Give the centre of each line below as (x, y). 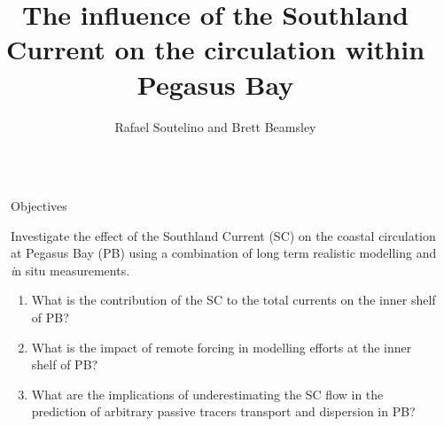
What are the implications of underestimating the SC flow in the (207, 394)
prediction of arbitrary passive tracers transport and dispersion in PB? (223, 411)
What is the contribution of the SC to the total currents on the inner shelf (234, 300)
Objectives (39, 206)
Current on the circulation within (215, 49)
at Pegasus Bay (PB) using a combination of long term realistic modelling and (224, 253)
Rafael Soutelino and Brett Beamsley (215, 126)
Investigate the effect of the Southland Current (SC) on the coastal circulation (223, 235)
